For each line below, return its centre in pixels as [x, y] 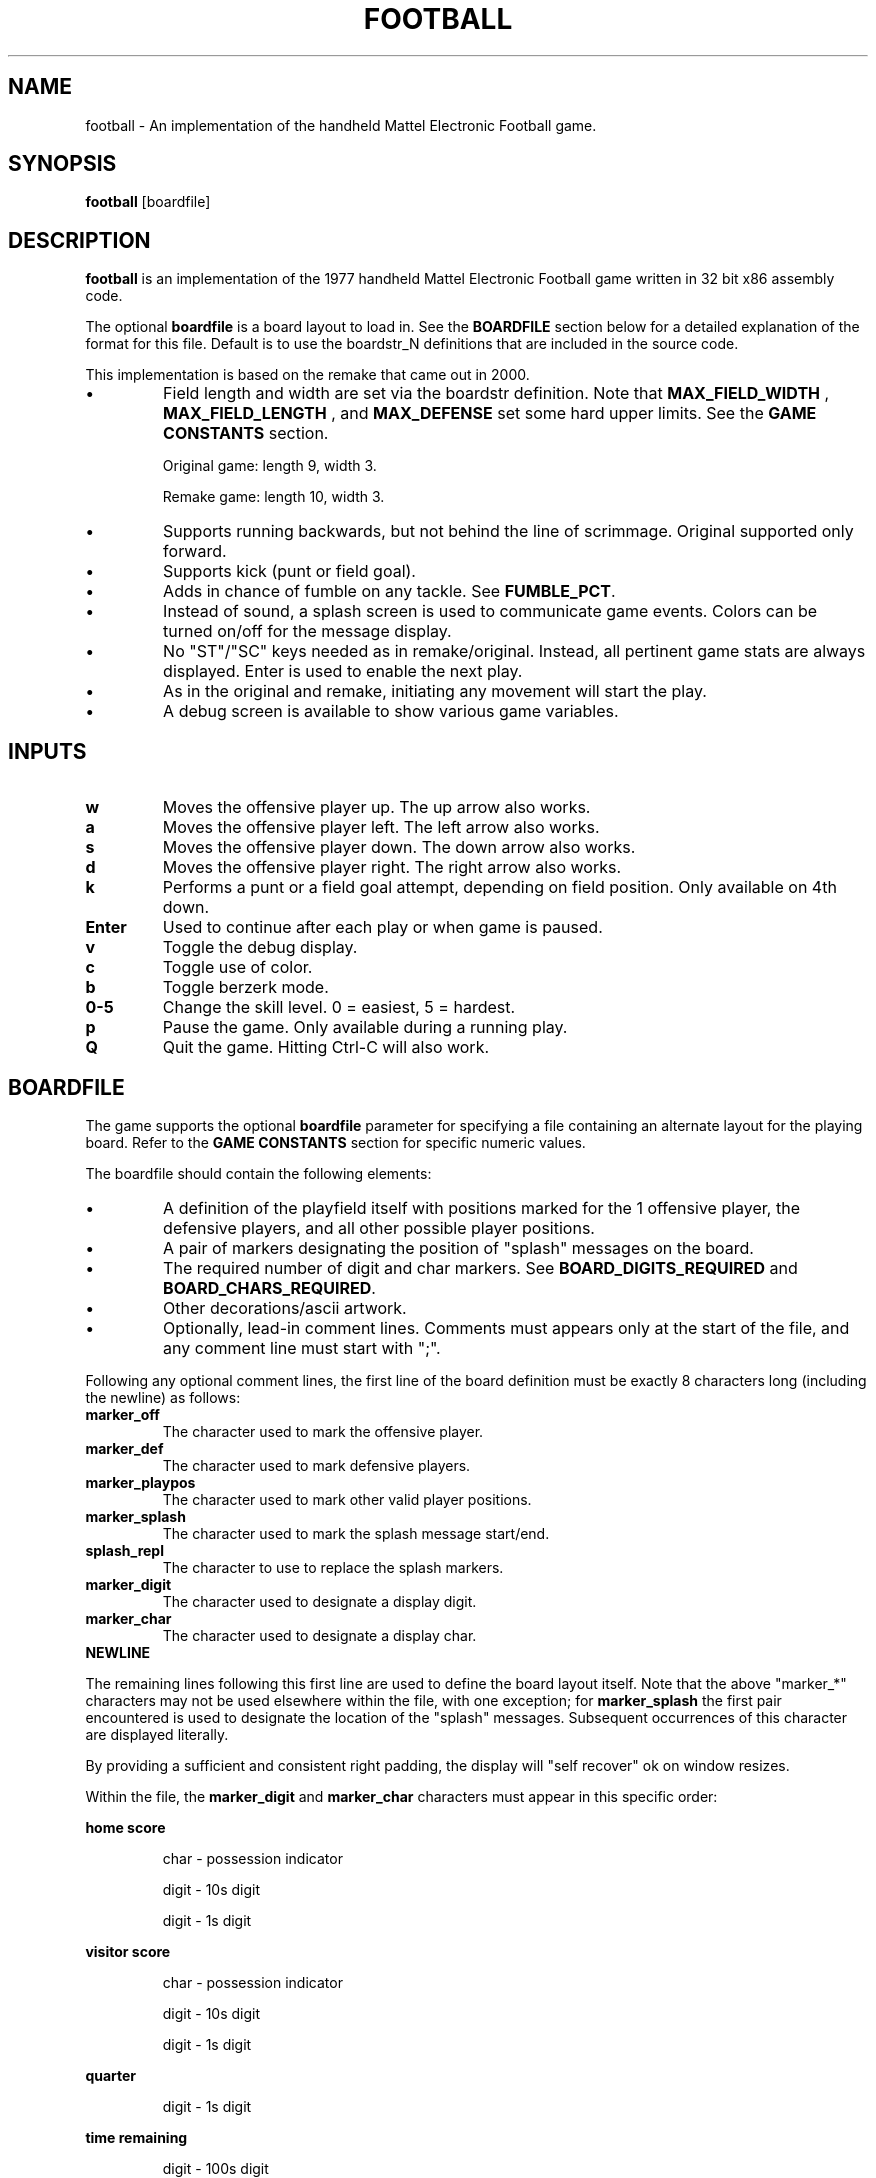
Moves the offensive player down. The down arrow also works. [399, 847]
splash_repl [124, 1550]
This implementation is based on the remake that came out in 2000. [307, 375]
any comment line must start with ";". [302, 1347]
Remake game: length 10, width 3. [273, 497]
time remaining [136, 2137]
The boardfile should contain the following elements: [258, 1173]
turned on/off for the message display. [307, 631]
